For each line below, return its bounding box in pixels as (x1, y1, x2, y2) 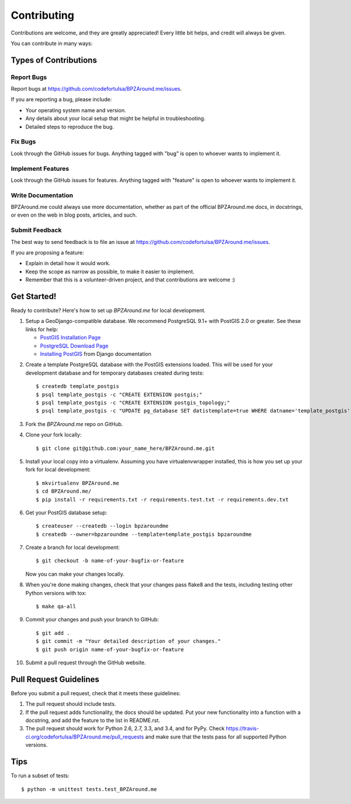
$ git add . (36, 630, 70, 636)
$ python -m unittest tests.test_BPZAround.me (21, 786, 157, 792)
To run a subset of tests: (11, 772, 70, 779)
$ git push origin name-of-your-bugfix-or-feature (36, 646, 184, 652)
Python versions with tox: (25, 589, 87, 596)
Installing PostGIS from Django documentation (40, 351, 152, 358)
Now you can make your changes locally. (25, 571, 125, 578)
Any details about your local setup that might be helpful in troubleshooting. (25, 115, 206, 122)
